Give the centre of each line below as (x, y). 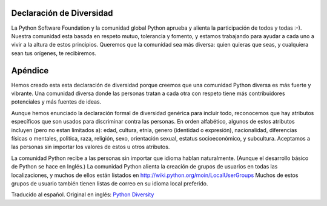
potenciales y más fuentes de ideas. (56, 102)
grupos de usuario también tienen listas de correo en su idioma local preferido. (110, 183)
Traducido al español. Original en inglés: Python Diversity (83, 194)
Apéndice (30, 71)
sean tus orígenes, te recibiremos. (54, 53)
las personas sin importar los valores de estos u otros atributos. (91, 147)
